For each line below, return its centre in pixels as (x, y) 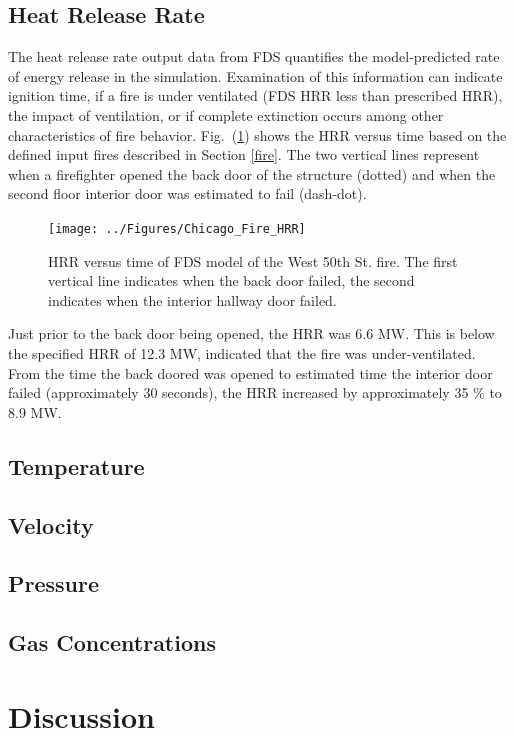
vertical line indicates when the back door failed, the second (231, 280)
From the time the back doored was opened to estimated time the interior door (250, 372)
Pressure (54, 583)
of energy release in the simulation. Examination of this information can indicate (255, 75)
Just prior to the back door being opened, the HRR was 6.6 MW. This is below (251, 333)
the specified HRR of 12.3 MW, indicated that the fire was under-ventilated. (242, 352)
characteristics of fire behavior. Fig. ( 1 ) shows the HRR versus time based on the (257, 134)
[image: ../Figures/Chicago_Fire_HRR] (177, 228)
